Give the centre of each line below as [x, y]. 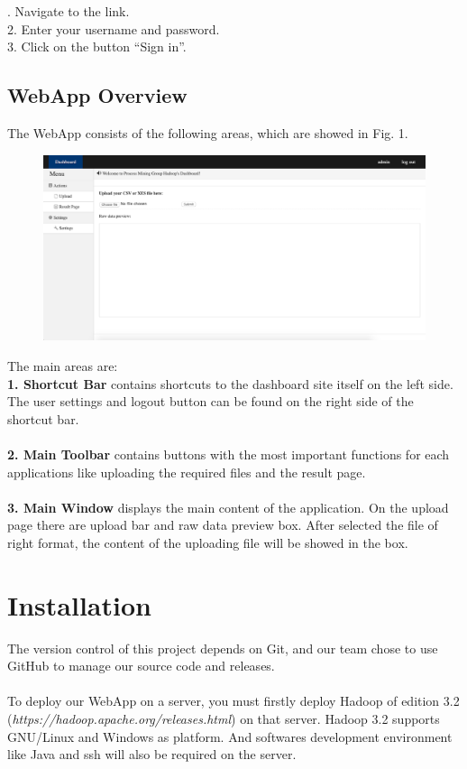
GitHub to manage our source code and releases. [141, 666]
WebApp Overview [97, 95]
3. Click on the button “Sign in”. [97, 46]
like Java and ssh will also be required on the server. [152, 754]
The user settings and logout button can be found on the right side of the [211, 401]
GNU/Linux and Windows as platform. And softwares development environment [230, 736]
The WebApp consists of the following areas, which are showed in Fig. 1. [208, 132]
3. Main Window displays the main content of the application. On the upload [228, 507]
